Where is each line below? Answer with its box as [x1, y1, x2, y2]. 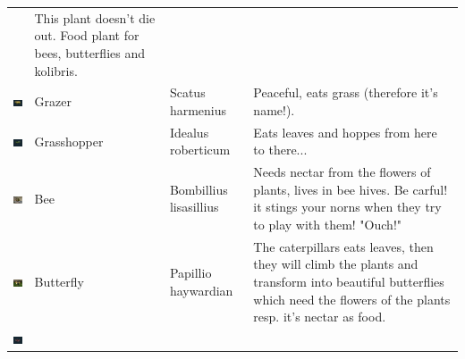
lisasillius [169, 197, 219, 216]
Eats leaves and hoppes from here [253, 122, 437, 141]
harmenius [169, 100, 227, 119]
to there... [253, 140, 308, 159]
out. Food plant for [34, 26, 139, 45]
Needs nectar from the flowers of [253, 163, 431, 181]
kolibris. [34, 61, 78, 79]
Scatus [169, 83, 206, 102]
